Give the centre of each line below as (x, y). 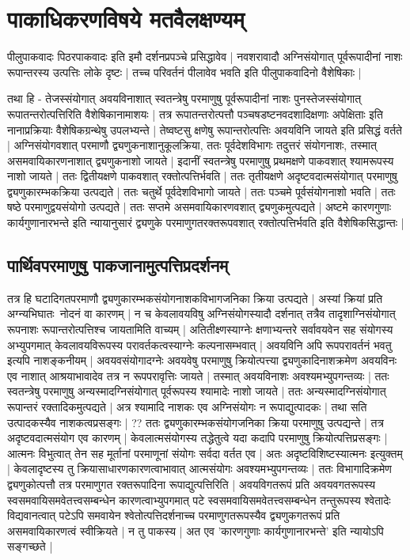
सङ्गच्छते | (30, 546)
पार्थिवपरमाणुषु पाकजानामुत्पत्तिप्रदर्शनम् (118, 265)
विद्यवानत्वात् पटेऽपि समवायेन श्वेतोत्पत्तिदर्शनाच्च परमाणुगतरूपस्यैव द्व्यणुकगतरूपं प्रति (174, 515)
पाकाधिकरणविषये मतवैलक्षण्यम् (126, 19)
